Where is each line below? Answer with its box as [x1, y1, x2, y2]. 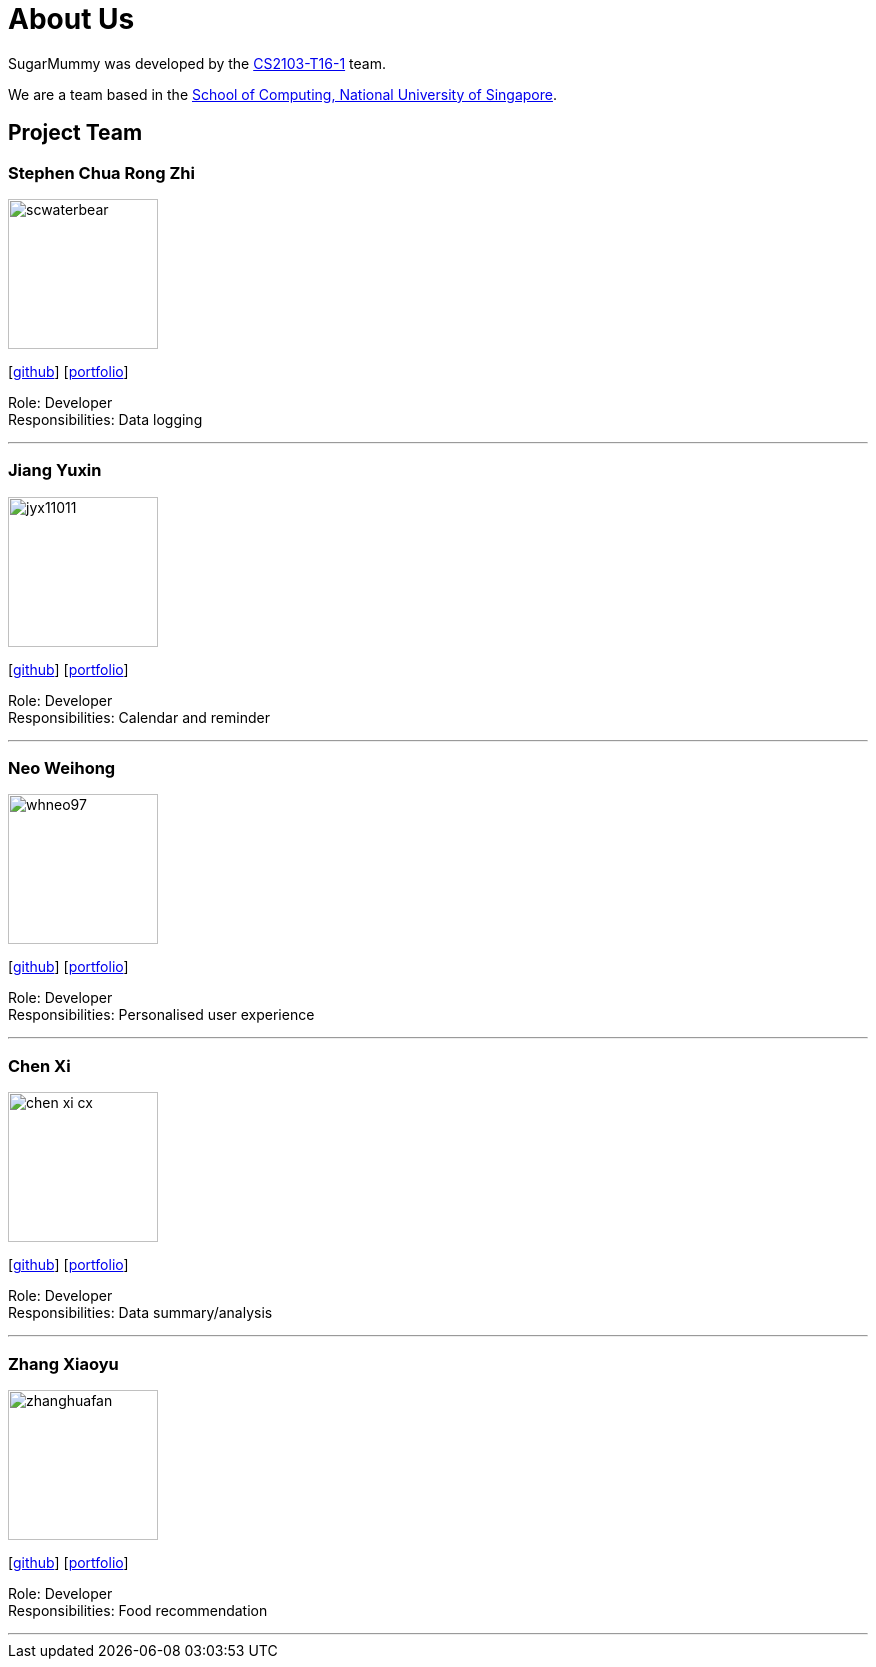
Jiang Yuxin [8, 460, 102, 481]
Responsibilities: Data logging [8, 410, 203, 428]
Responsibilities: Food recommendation [8, 1601, 268, 1619]
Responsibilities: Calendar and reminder [8, 708, 270, 726]
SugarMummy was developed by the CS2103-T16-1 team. [8, 54, 386, 72]
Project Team [8, 120, 143, 146]
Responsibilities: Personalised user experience [8, 1006, 315, 1024]
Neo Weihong [8, 758, 116, 779]
